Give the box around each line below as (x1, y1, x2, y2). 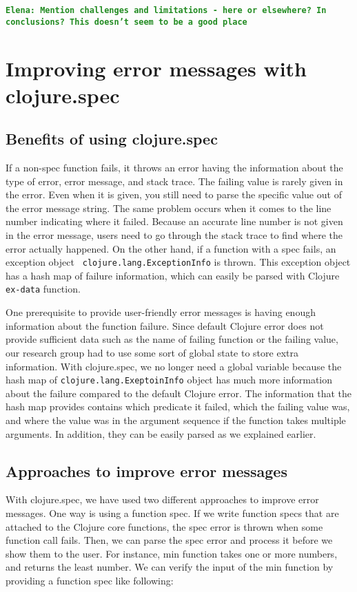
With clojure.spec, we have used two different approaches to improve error (6, 492, 319, 507)
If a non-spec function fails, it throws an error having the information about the (6, 160, 343, 175)
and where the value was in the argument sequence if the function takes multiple (6, 412, 346, 427)
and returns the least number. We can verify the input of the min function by (6, 560, 334, 574)
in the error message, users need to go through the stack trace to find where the (6, 228, 343, 242)
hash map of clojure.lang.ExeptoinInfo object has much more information (6, 372, 333, 387)
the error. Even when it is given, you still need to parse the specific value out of (6, 187, 342, 202)
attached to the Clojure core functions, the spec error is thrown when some (6, 519, 323, 533)
